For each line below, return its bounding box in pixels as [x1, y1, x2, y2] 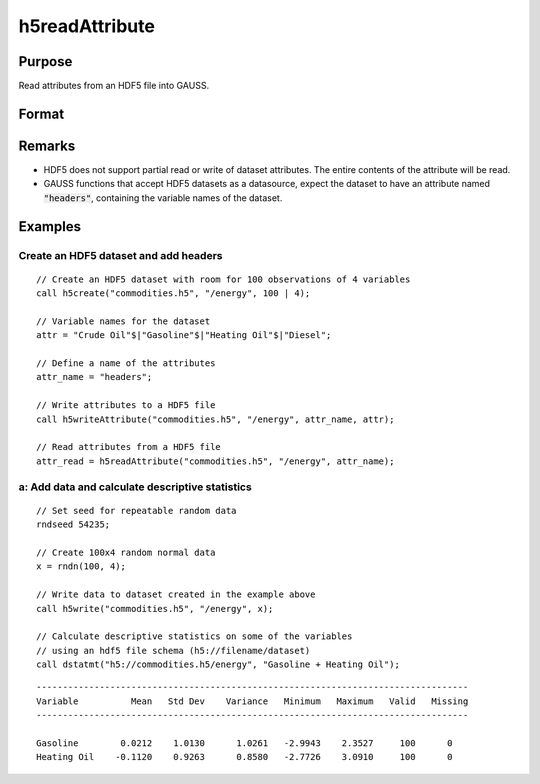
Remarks [18, 137, 76, 154]
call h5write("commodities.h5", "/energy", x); [36, 603, 274, 614]
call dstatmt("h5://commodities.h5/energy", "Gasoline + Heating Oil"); [36, 659, 400, 670]
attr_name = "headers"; [36, 371, 153, 383]
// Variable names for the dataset [36, 315, 211, 327]
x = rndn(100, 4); [36, 561, 127, 572]
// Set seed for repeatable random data [36, 505, 237, 516]
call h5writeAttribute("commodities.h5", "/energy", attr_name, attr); [36, 413, 395, 425]
